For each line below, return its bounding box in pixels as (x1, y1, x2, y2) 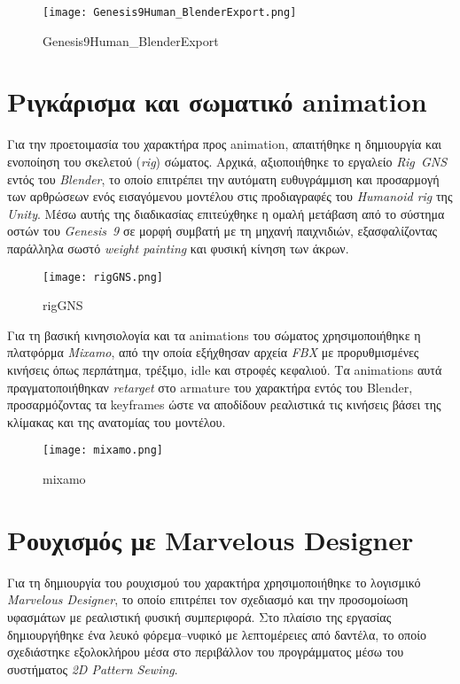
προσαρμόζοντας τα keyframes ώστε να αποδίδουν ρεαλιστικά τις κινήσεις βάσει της (7, 395, 441, 414)
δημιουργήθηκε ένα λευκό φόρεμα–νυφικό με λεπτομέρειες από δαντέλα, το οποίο (7, 625, 426, 643)
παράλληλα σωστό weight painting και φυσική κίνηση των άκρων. (7, 238, 349, 257)
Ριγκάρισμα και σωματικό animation (7, 83, 427, 120)
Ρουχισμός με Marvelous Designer (7, 521, 414, 557)
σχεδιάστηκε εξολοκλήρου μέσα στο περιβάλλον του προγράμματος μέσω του (7, 642, 404, 661)
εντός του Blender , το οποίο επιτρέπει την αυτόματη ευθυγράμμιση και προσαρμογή (7, 169, 440, 188)
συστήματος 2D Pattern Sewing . (7, 659, 178, 678)
